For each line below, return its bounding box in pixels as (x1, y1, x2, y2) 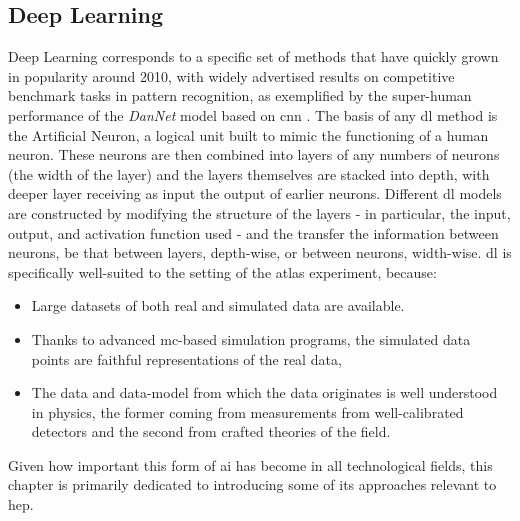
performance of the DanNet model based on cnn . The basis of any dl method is (8, 104, 498, 125)
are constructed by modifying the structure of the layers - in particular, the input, (8, 202, 511, 223)
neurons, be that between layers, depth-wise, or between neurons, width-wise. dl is (8, 242, 512, 263)
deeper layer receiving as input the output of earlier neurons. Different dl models (8, 183, 502, 204)
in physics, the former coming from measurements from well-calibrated (31, 401, 464, 422)
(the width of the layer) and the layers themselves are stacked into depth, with (8, 163, 490, 184)
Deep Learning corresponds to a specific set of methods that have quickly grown (8, 46, 499, 67)
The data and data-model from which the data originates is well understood (31, 382, 498, 403)
